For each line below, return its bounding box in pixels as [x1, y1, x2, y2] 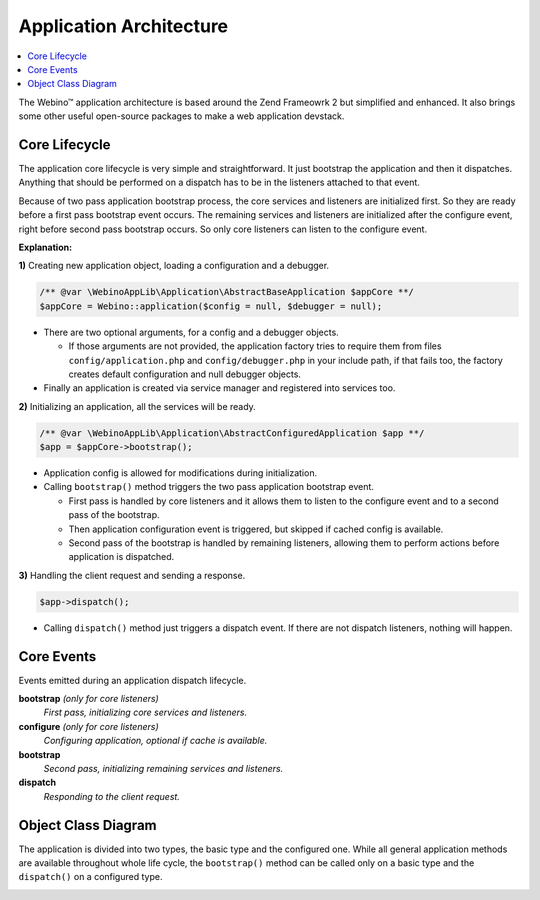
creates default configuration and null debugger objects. [68, 368, 302, 380]
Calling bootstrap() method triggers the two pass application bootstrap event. [43, 481, 375, 493]
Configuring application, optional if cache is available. [43, 735, 268, 747]
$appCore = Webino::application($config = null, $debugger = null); [39, 300, 383, 312]
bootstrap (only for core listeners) [18, 693, 159, 705]
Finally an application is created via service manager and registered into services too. [43, 382, 396, 394]
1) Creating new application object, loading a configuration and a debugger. [18, 260, 330, 272]
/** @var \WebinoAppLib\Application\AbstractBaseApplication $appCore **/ [39, 286, 415, 298]
